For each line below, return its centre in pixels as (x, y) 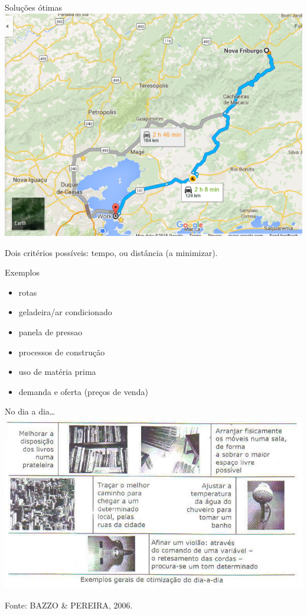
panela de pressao (50, 331)
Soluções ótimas (33, 7)
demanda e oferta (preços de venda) (83, 391)
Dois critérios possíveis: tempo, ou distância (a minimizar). (111, 252)
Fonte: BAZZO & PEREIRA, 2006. (69, 605)
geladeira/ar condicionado (65, 312)
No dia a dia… (30, 411)
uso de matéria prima (57, 372)
